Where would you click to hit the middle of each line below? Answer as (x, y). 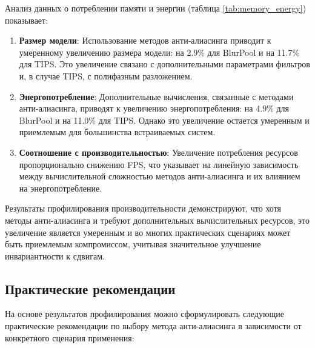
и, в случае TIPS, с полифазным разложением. (106, 75)
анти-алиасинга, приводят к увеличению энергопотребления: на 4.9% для (154, 108)
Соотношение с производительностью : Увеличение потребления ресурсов (158, 152)
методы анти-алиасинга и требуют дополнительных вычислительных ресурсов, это (157, 220)
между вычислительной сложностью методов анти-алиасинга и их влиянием (160, 176)
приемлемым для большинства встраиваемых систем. (117, 132)
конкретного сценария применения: (70, 337)
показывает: (27, 20)
